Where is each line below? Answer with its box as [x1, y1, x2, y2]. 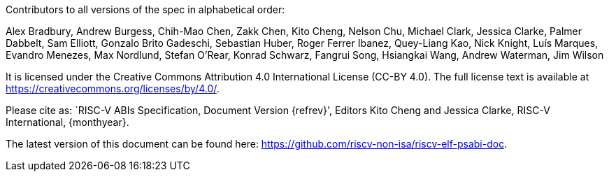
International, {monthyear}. [6, 116, 129, 128]
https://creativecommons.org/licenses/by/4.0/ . [6, 83, 220, 94]
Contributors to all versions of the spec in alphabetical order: [6, 3, 285, 15]
